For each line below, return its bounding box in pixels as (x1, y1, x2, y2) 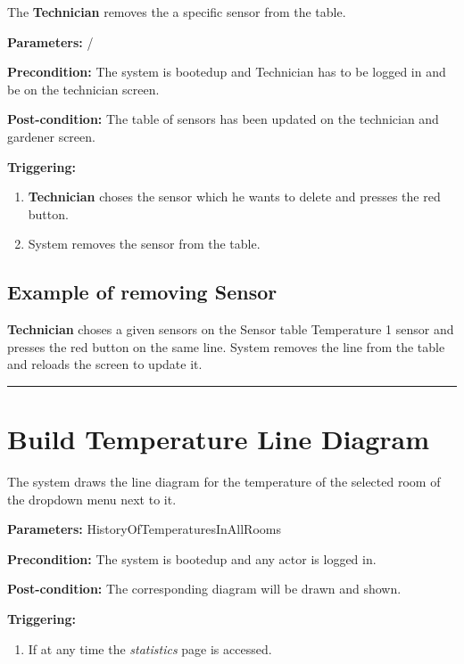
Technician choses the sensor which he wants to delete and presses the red (28, 187, 441, 206)
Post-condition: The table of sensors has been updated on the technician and (7, 110, 439, 128)
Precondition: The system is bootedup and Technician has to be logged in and (7, 62, 446, 81)
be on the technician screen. (7, 79, 160, 98)
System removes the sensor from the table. (28, 234, 261, 253)
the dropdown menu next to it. (7, 489, 177, 508)
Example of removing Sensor (7, 278, 278, 306)
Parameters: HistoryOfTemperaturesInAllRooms (7, 520, 281, 538)
